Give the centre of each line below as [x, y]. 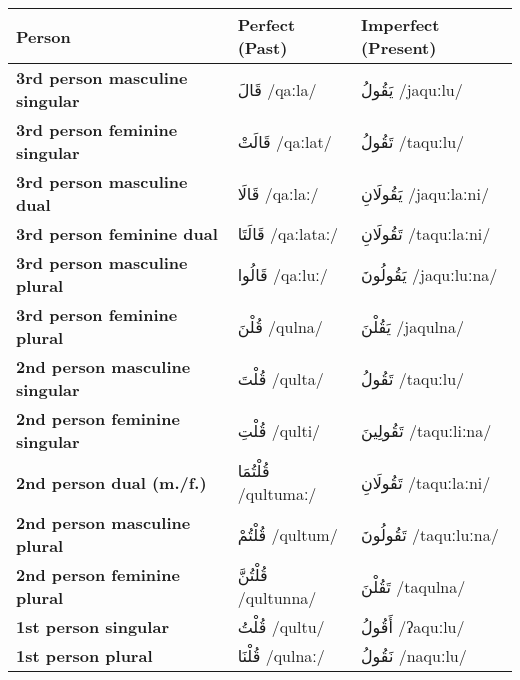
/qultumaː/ [277, 493]
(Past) [262, 47]
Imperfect [400, 24]
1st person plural [84, 655]
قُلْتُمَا [253, 470]
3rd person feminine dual [117, 233]
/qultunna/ [277, 597]
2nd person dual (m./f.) [111, 482]
